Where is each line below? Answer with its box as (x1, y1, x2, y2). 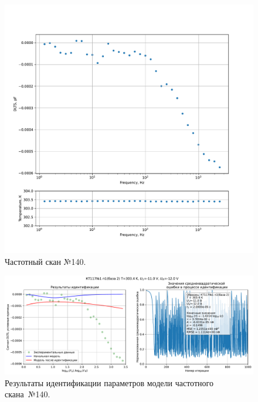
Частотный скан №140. (5, 255, 86, 267)
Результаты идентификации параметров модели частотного (5, 376, 213, 389)
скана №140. (5, 388, 50, 400)
